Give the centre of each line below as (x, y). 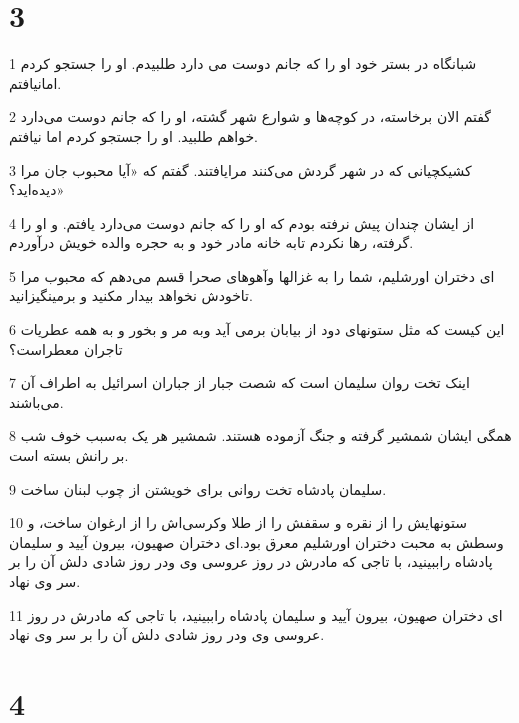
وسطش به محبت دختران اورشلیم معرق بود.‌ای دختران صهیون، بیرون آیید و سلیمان (256, 541)
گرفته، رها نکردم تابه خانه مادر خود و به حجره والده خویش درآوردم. (211, 242)
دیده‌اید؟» (37, 189)
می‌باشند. (36, 401)
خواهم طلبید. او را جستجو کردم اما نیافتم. (133, 135)
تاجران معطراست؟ (66, 348)
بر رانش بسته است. (69, 455)
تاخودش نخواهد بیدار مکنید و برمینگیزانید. (131, 295)
